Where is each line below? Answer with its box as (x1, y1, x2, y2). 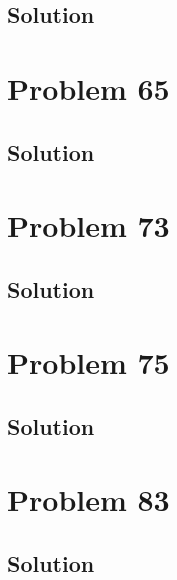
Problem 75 (7, 342, 170, 383)
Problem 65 (7, 67, 170, 108)
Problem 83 (7, 479, 170, 520)
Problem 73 (7, 205, 170, 246)
